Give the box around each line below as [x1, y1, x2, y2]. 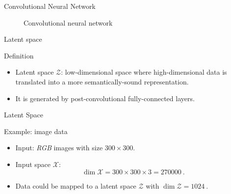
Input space [15, 159, 51, 169]
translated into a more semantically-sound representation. [15, 76, 189, 86]
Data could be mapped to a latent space [15, 180, 136, 191]
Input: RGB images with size [15, 142, 103, 153]
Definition [4, 50, 34, 60]
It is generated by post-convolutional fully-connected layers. [15, 93, 195, 103]
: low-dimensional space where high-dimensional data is [61, 67, 227, 77]
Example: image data [4, 126, 68, 136]
